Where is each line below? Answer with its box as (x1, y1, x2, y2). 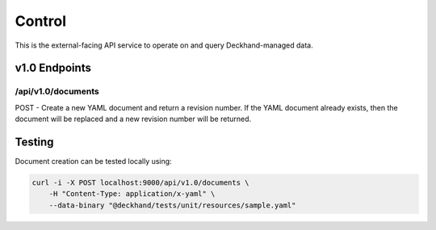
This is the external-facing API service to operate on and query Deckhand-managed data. (15, 40, 314, 50)
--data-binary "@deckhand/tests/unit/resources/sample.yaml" (48, 200, 296, 210)
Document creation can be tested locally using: (15, 157, 173, 165)
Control (15, 12, 67, 30)
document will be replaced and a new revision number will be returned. (15, 114, 252, 124)
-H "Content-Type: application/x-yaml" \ (48, 190, 216, 199)
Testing (15, 135, 54, 148)
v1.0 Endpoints (15, 61, 92, 75)
